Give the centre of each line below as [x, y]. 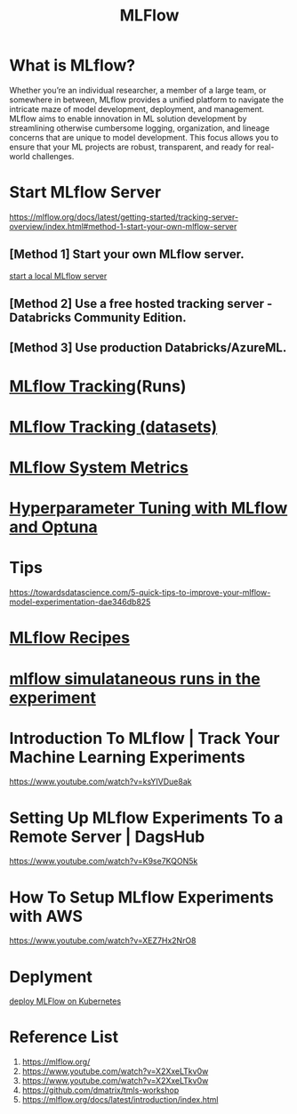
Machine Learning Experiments [128, 757]
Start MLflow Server [85, 193]
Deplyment [51, 977]
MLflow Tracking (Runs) [98, 386]
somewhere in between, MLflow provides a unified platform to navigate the [147, 100]
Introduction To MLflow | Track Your [144, 738]
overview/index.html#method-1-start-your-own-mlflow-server [123, 226]
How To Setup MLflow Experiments [141, 897]
